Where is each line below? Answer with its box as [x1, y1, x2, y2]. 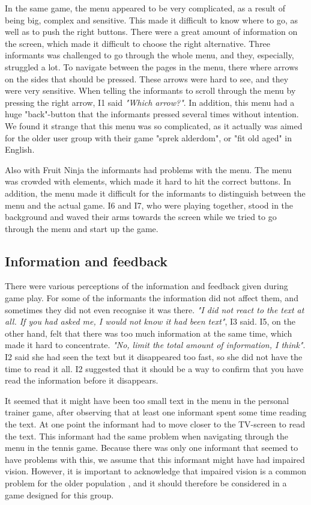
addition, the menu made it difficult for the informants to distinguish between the [5, 186, 306, 199]
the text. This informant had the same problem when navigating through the [5, 429, 289, 442]
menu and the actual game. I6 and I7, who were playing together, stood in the [5, 198, 294, 211]
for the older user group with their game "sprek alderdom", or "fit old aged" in [5, 131, 292, 144]
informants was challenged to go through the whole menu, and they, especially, [5, 49, 294, 61]
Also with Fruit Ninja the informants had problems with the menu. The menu [5, 163, 292, 176]
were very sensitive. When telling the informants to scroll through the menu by [5, 84, 296, 97]
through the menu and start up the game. [5, 222, 159, 234]
